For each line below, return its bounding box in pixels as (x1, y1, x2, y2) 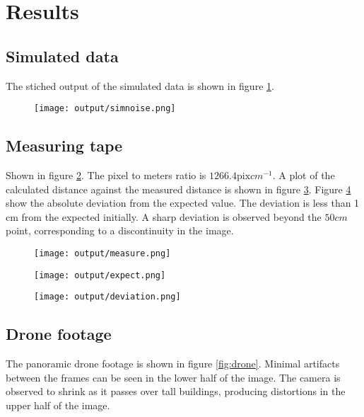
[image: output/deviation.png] (34, 292, 181, 302)
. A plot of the (272, 168, 335, 183)
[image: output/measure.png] (34, 249, 171, 258)
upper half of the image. (6, 397, 110, 412)
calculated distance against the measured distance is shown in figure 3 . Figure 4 (6, 181, 351, 196)
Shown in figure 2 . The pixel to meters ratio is (6, 168, 206, 183)
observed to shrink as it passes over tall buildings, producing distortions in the (6, 384, 346, 399)
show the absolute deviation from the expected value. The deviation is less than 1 (6, 195, 360, 210)
